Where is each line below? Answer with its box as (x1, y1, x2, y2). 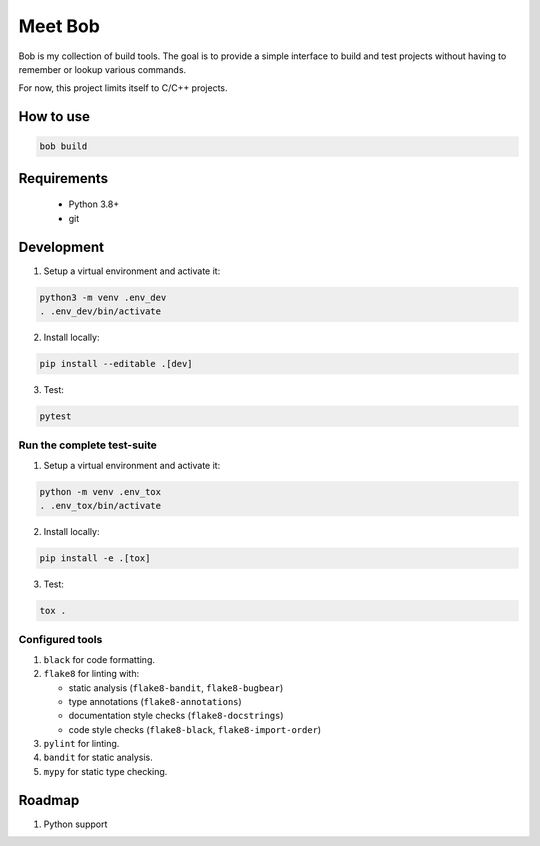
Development (18, 238, 105, 255)
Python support (43, 818, 108, 830)
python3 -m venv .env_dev (39, 291, 167, 303)
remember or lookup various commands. (18, 63, 187, 75)
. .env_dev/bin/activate (39, 306, 162, 317)
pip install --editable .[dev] (39, 358, 194, 369)
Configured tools (18, 633, 103, 647)
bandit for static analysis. (43, 751, 154, 764)
